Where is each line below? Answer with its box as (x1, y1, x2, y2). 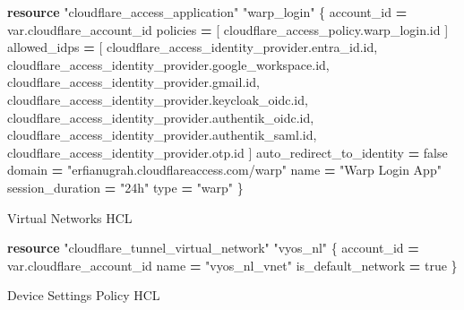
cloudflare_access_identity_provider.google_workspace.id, (7, 55, 330, 73)
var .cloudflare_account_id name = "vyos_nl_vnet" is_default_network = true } (7, 255, 458, 274)
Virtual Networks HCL (7, 208, 133, 227)
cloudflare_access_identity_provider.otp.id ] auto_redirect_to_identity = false (7, 142, 448, 161)
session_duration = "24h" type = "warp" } (7, 177, 244, 196)
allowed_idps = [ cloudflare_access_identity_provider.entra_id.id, (7, 38, 378, 56)
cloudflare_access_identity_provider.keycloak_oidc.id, (7, 90, 308, 108)
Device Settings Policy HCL (7, 286, 160, 305)
